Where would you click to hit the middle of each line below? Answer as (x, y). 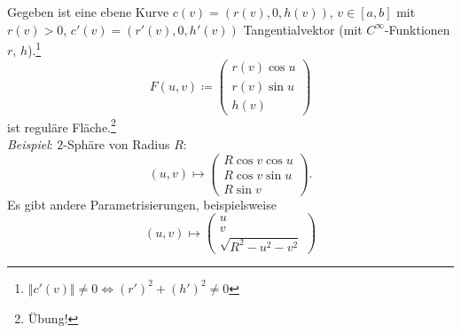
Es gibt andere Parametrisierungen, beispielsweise (142, 204)
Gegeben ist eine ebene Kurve (88, 12)
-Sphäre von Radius (117, 143)
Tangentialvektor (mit (303, 29)
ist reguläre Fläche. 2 (62, 125)
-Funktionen (417, 29)
